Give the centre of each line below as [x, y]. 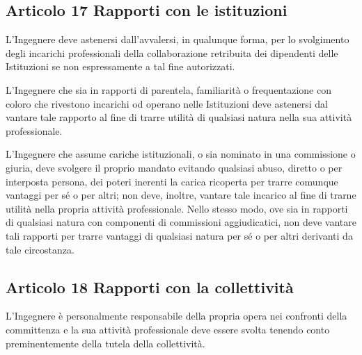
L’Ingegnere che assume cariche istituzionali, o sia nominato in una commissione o [181, 154]
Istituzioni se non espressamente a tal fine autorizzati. [120, 66]
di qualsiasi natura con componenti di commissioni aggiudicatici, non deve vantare [181, 222]
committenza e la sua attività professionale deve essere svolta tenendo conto [168, 329]
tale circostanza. [40, 249]
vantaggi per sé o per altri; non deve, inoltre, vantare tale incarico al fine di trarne [181, 195]
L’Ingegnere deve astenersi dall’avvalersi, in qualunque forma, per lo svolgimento [178, 39]
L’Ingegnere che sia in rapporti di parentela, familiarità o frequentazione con [168, 89]
